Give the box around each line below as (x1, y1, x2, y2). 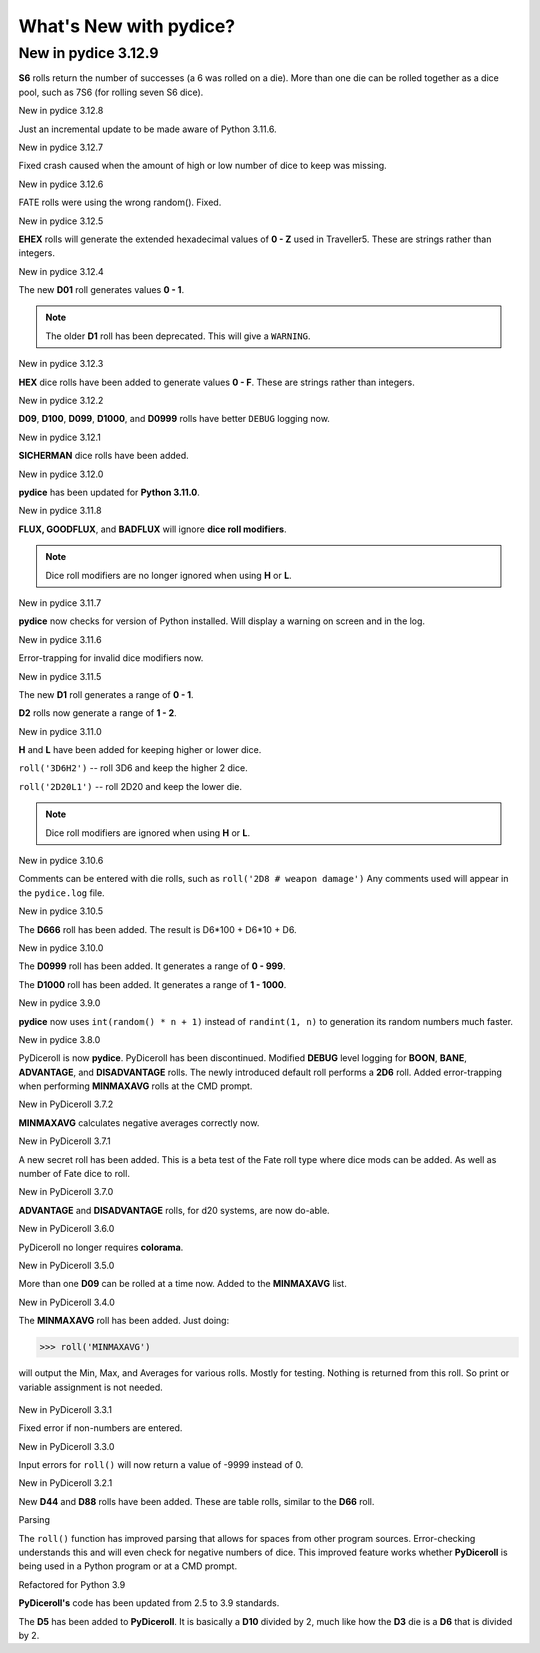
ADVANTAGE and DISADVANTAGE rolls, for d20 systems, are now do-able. (18, 1204, 330, 1216)
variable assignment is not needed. (18, 1381, 164, 1393)
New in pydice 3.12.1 (18, 431, 102, 443)
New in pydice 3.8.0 (18, 1033, 101, 1045)
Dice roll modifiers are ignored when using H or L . (45, 826, 250, 839)
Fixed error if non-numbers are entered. (18, 1422, 183, 1434)
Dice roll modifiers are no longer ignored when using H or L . (45, 569, 292, 581)
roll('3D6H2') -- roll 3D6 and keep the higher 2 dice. (18, 762, 249, 774)
